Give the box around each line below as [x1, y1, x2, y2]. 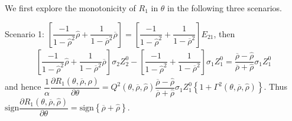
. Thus [264, 80, 287, 93]
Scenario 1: [5, 27, 44, 40]
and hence [5, 80, 41, 93]
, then [213, 27, 235, 40]
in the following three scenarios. [167, 2, 282, 14]
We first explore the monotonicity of [5, 2, 136, 14]
